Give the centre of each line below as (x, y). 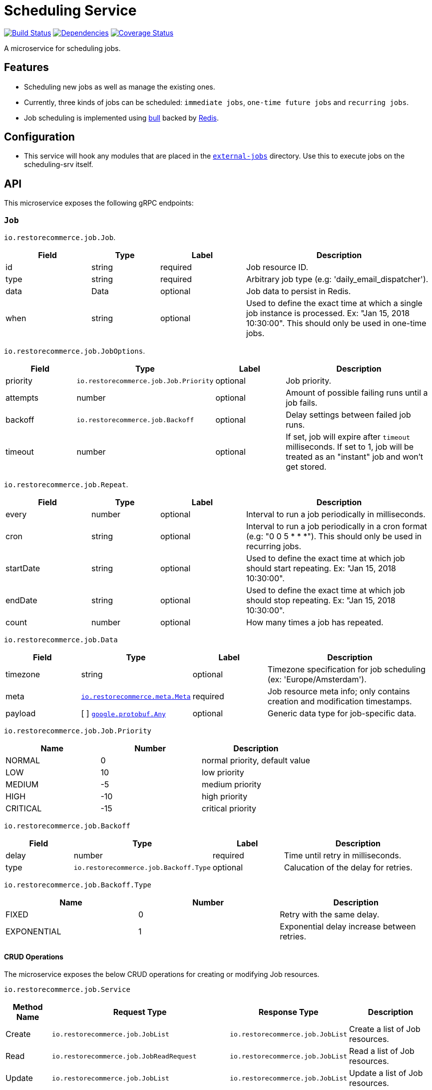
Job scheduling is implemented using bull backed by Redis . (121, 118)
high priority (224, 797)
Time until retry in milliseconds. (343, 856)
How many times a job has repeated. (315, 623)
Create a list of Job (385, 1029)
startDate (23, 569)
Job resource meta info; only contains (339, 692)
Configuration (39, 137)
